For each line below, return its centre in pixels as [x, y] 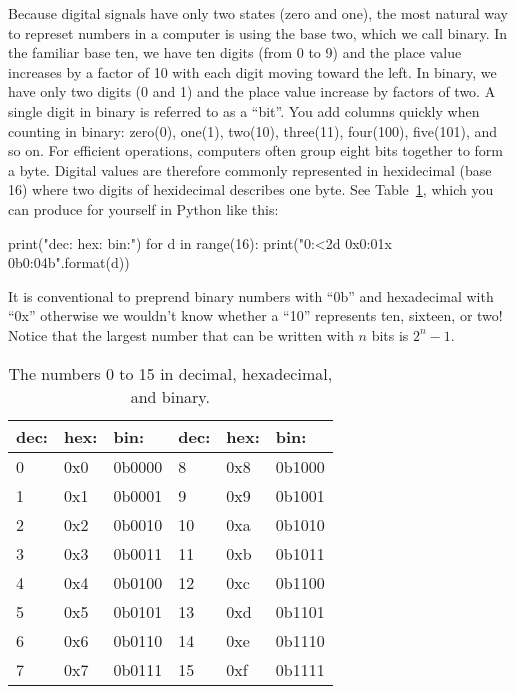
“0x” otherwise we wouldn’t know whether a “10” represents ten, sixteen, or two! [255, 315]
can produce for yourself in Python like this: [143, 208]
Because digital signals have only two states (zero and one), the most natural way [258, 13]
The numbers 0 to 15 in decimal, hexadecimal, [170, 373]
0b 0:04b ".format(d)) [69, 262]
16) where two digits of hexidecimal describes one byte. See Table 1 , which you [251, 189]
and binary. [170, 396]
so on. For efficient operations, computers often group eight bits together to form [256, 150]
